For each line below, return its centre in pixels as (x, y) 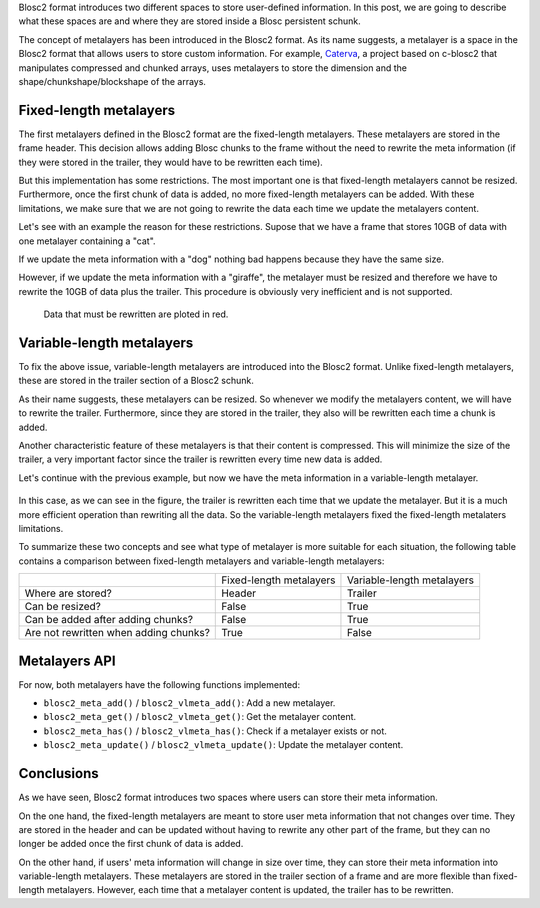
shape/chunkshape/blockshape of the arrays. (112, 81)
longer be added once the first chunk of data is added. (131, 844)
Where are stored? (68, 593)
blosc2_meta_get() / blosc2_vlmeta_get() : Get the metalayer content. (200, 717)
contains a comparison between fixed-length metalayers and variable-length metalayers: (201, 561)
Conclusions (58, 773)
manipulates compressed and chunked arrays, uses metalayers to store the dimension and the (213, 67)
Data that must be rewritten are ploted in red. (136, 314)
